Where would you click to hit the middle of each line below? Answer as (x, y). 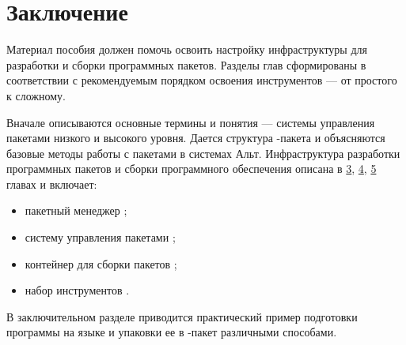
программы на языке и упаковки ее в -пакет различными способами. (172, 332)
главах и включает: (52, 184)
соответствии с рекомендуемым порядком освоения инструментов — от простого (202, 80)
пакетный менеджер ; (76, 210)
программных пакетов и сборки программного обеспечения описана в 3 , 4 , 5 (192, 169)
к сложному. (36, 95)
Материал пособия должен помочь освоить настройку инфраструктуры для (187, 49)
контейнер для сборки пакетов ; (101, 263)
